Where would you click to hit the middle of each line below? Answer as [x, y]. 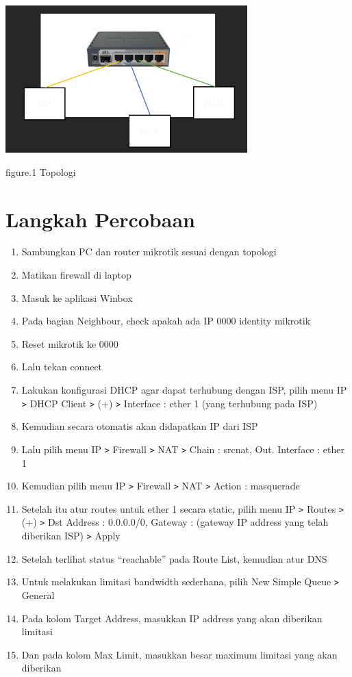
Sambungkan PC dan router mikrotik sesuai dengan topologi [149, 252]
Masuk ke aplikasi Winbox [77, 297]
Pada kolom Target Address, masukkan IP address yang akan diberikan [172, 618]
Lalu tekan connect [62, 367]
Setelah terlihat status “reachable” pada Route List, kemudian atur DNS [174, 558]
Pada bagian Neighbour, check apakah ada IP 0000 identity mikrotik [166, 321]
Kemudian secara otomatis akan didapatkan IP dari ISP [140, 426]
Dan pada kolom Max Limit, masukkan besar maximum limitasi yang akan [179, 654]
